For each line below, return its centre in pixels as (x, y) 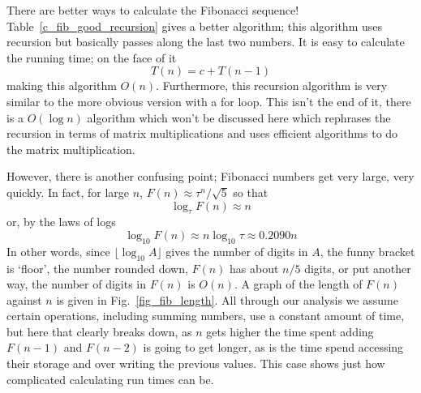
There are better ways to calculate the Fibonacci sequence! (153, 10)
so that (251, 192)
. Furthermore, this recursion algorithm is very (272, 85)
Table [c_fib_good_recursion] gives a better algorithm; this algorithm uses (195, 26)
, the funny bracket (367, 251)
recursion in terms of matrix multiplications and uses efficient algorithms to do (202, 133)
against (24, 299)
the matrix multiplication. (71, 149)
